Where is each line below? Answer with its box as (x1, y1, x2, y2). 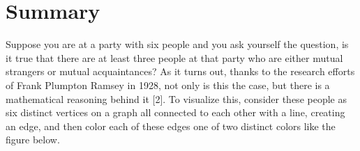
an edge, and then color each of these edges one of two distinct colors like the (6, 118, 336, 133)
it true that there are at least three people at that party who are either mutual (6, 50, 343, 65)
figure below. (6, 132, 60, 147)
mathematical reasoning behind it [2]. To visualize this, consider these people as (6, 91, 347, 106)
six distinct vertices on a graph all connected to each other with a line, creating (6, 105, 345, 120)
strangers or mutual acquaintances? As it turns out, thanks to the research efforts (6, 64, 355, 79)
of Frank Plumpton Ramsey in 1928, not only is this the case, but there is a (6, 77, 330, 92)
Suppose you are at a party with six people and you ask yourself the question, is (6, 37, 349, 51)
